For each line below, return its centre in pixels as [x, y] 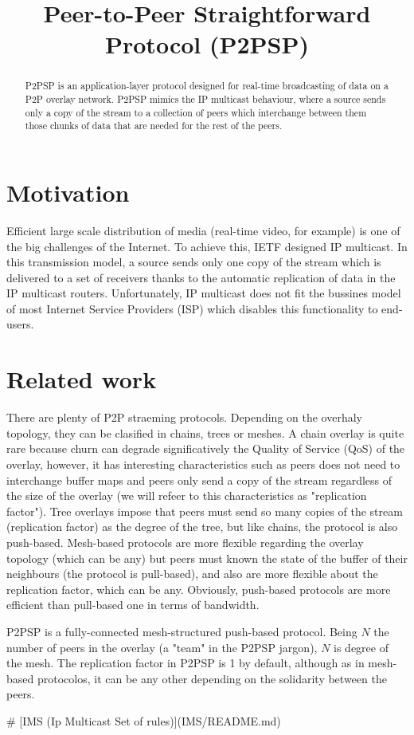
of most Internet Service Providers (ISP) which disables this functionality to [192, 308]
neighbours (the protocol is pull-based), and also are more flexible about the [192, 574]
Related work [82, 379]
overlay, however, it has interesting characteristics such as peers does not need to [203, 464]
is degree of [361, 647]
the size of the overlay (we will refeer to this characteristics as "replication [187, 495]
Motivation [68, 192]
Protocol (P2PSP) [207, 44]
